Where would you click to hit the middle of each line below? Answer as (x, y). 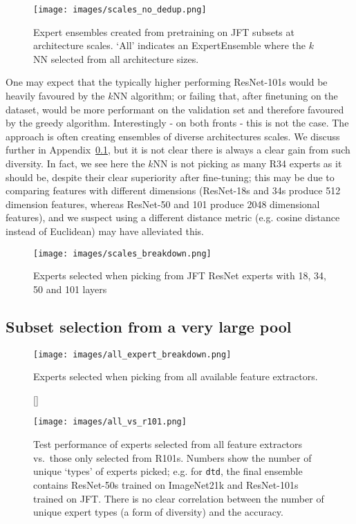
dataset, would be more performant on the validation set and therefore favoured (175, 109)
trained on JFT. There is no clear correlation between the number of (179, 498)
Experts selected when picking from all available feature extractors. (176, 376)
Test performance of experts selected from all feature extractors (168, 444)
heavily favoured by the (55, 96)
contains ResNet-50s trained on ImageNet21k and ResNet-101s (166, 484)
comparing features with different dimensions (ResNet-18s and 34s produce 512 (173, 190)
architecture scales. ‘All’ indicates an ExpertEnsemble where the (170, 45)
